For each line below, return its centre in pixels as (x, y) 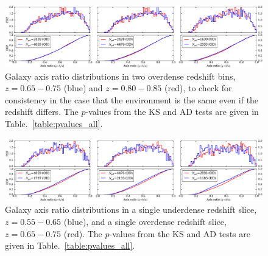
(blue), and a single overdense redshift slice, (145, 221)
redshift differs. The (42, 112)
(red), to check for (198, 88)
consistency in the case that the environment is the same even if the (132, 99)
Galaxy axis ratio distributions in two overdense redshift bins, (120, 76)
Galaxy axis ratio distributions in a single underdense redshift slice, (131, 209)
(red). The (83, 233)
